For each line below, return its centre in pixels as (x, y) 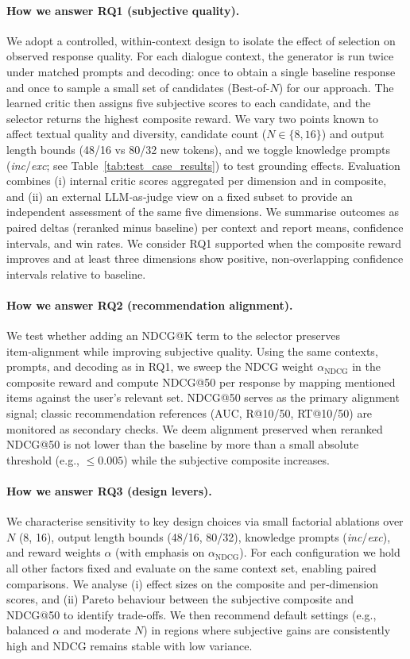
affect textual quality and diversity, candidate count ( (137, 134)
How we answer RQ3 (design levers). (109, 491)
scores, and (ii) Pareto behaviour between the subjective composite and (180, 599)
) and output (353, 134)
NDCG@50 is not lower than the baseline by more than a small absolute (183, 444)
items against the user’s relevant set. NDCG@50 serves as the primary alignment (203, 397)
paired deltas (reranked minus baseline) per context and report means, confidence (205, 227)
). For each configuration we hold (320, 552)
